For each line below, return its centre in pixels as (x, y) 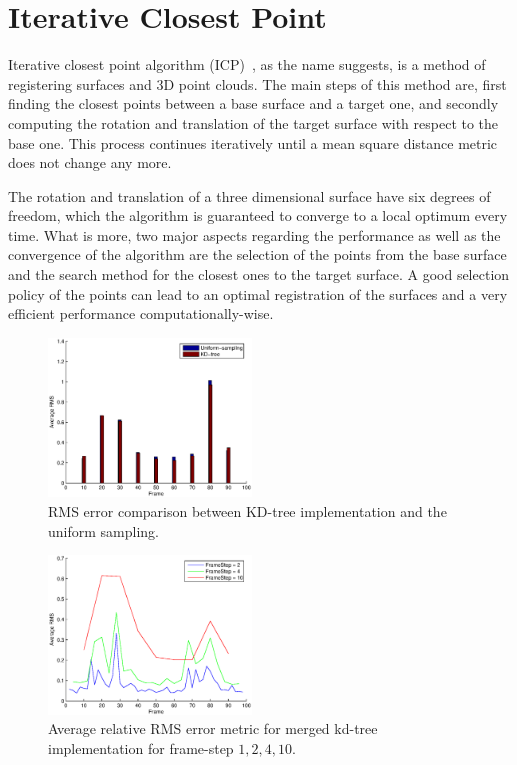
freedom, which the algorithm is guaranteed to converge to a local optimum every (258, 215)
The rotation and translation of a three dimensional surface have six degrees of (249, 195)
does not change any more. (90, 162)
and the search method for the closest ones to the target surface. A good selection (259, 274)
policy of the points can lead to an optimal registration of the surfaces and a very (258, 293)
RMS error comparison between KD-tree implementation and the (247, 511)
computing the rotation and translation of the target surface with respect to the (253, 122)
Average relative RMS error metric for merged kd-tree (213, 728)
